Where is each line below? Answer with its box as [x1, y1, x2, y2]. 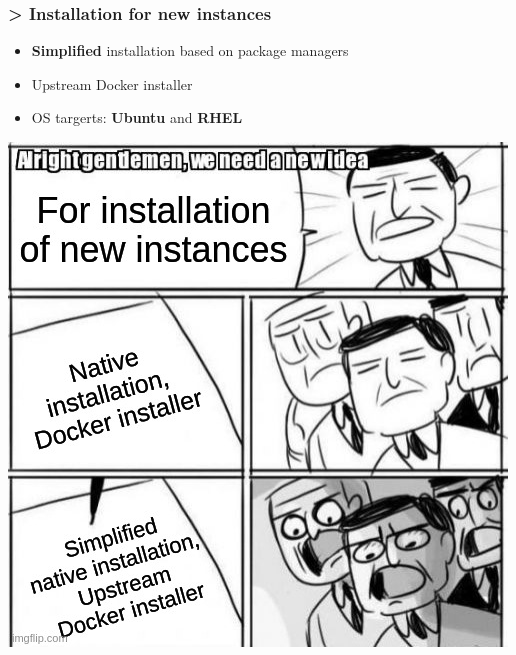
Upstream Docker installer [31, 73, 193, 94]
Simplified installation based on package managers [31, 40, 349, 61]
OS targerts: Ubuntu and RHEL [31, 107, 243, 128]
